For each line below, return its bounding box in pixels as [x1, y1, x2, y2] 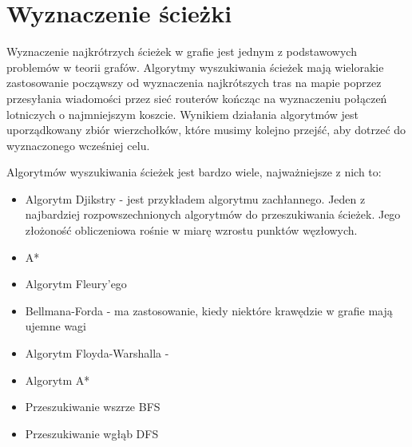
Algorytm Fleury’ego [25, 275, 127, 292]
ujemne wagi [25, 318, 87, 334]
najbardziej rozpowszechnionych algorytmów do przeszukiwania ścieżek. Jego [25, 206, 401, 223]
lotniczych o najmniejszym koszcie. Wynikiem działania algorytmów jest [6, 105, 359, 122]
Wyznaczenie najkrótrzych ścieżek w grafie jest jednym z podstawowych [6, 43, 357, 60]
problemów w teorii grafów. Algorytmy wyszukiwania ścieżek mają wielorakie [6, 58, 384, 75]
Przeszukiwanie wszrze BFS [25, 398, 160, 415]
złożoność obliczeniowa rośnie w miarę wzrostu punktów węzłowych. [25, 222, 358, 239]
